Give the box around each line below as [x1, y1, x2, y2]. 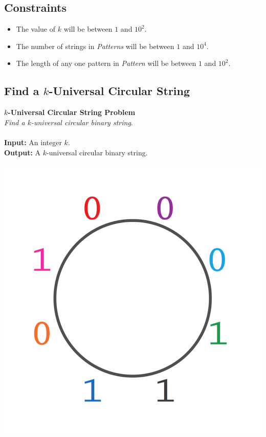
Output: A [4, 147, 41, 157]
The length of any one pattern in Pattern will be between [16, 58, 196, 68]
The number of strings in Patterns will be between [16, 40, 174, 51]
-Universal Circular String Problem [8, 107, 136, 118]
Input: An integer [4, 136, 62, 147]
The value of [16, 24, 56, 34]
